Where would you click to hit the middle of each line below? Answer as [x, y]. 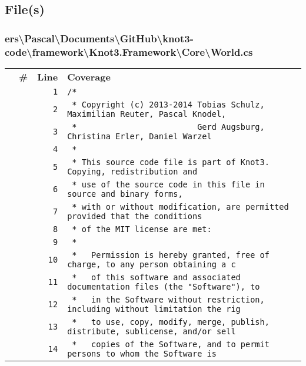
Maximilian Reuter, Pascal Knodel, [147, 114]
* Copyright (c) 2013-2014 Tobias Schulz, [168, 104]
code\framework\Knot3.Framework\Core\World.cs [129, 51]
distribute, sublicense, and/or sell [152, 331]
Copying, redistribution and [132, 171]
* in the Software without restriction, [168, 299]
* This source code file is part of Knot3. [171, 162]
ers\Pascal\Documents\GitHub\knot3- [99, 38]
